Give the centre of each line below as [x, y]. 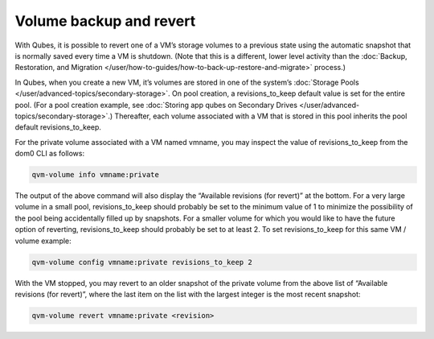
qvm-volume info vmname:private [96, 175]
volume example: [43, 241]
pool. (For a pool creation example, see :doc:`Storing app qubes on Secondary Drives [156, 105]
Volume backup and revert [105, 21]
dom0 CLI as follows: [49, 154]
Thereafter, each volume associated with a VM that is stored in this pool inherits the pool [261, 116]
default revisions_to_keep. [58, 127]
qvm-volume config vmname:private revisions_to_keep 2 [142, 262]
